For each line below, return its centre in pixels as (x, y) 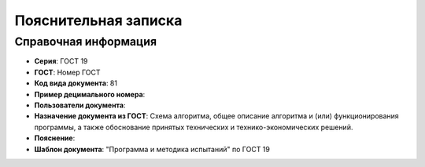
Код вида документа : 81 (76, 83)
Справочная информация (86, 42)
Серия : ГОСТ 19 (61, 61)
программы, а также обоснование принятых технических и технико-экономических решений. (194, 127)
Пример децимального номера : (90, 94)
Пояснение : (55, 138)
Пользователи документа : (80, 105)
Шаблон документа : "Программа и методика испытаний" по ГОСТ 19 (152, 149)
